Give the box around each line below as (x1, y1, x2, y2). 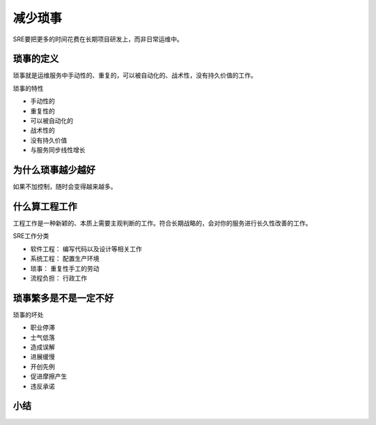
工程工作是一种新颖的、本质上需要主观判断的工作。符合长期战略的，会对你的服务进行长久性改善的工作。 (13, 219, 312, 227)
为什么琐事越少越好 (13, 164, 95, 176)
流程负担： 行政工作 (30, 274, 87, 282)
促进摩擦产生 (30, 372, 68, 380)
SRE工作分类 (13, 232, 49, 240)
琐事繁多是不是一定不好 (13, 292, 114, 304)
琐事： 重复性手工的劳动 (30, 264, 100, 272)
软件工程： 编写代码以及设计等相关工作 (30, 244, 142, 253)
